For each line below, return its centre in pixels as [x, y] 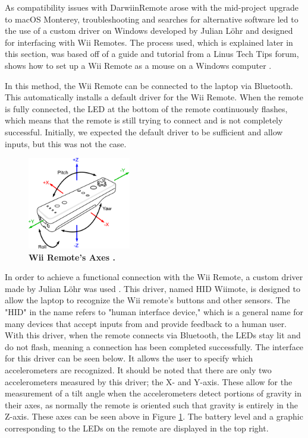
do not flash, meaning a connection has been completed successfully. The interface [154, 346]
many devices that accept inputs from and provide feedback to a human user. [146, 323]
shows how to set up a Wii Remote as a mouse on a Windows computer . [138, 65]
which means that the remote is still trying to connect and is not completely [144, 120]
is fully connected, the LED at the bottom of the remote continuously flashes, [146, 108]
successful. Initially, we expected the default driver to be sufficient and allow [144, 131]
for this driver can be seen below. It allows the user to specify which [129, 358]
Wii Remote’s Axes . [72, 257]
